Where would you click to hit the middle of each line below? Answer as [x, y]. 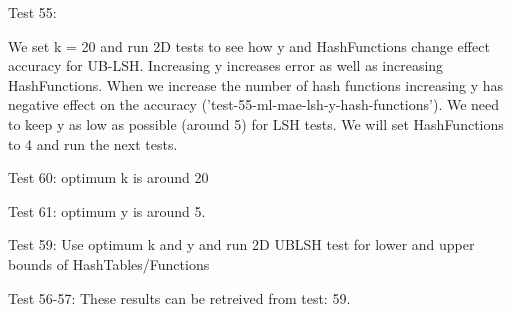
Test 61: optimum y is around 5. [107, 210]
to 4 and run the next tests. [93, 143]
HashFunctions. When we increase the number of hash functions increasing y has [256, 84]
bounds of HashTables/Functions [109, 263]
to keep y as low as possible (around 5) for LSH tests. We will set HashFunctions [256, 123]
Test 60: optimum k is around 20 [108, 177]
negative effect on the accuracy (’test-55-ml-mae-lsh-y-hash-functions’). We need [254, 104]
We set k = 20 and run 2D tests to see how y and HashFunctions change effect [249, 45]
